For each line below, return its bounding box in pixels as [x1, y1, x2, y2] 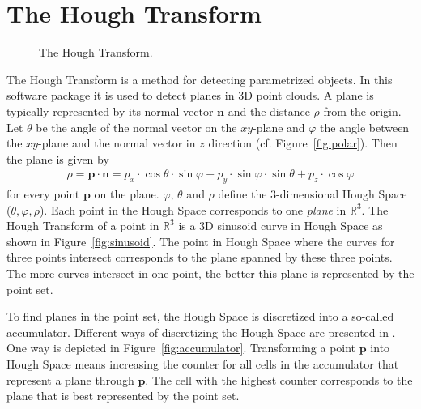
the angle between [320, 118, 410, 135]
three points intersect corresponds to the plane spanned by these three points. [6, 249, 393, 266]
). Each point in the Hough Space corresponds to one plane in [39, 201, 347, 218]
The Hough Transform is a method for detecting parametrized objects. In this [6, 70, 393, 87]
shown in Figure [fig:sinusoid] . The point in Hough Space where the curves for [6, 232, 395, 249]
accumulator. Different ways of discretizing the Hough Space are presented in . [6, 323, 396, 340]
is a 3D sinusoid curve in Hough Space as [178, 217, 383, 234]
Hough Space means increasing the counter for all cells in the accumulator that [6, 356, 399, 373]
